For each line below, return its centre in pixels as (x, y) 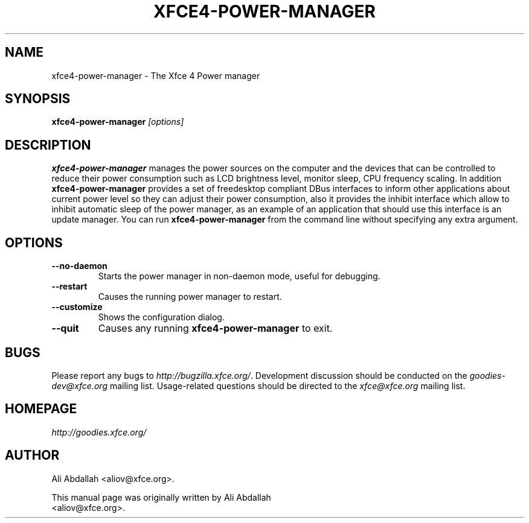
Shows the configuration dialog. (161, 317)
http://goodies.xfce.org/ (99, 432)
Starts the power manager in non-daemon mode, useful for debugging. (239, 276)
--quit (65, 328)
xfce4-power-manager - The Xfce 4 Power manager (156, 75)
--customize (77, 307)
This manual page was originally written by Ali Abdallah (161, 497)
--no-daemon (79, 266)
